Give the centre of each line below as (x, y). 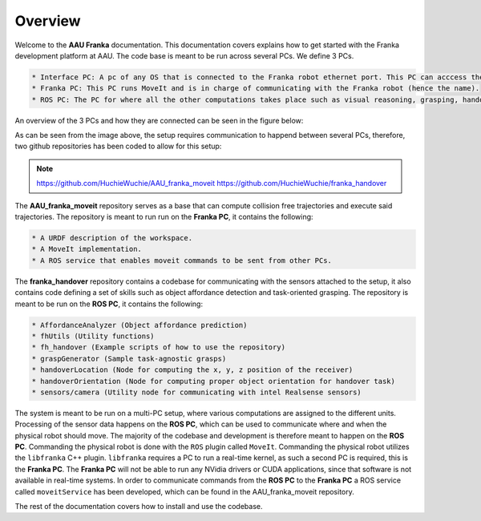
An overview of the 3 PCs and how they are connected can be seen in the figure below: (159, 120)
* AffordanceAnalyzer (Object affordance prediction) (139, 325)
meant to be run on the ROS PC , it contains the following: (109, 304)
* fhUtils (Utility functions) (93, 336)
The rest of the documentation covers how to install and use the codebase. (139, 506)
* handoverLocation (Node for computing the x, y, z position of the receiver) (192, 370)
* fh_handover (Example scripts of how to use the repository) (159, 347)
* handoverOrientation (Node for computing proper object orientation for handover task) (214, 381)
